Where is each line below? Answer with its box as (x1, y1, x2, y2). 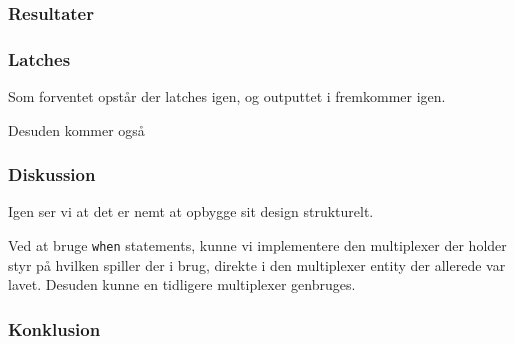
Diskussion (8, 162, 96, 187)
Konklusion (8, 316, 101, 341)
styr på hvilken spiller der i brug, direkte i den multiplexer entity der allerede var (8, 254, 506, 275)
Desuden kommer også (8, 119, 145, 140)
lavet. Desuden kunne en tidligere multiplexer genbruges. (8, 274, 356, 295)
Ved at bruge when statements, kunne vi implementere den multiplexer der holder (8, 235, 507, 256)
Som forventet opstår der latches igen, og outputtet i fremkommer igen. (8, 86, 446, 107)
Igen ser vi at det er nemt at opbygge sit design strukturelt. (8, 201, 374, 222)
